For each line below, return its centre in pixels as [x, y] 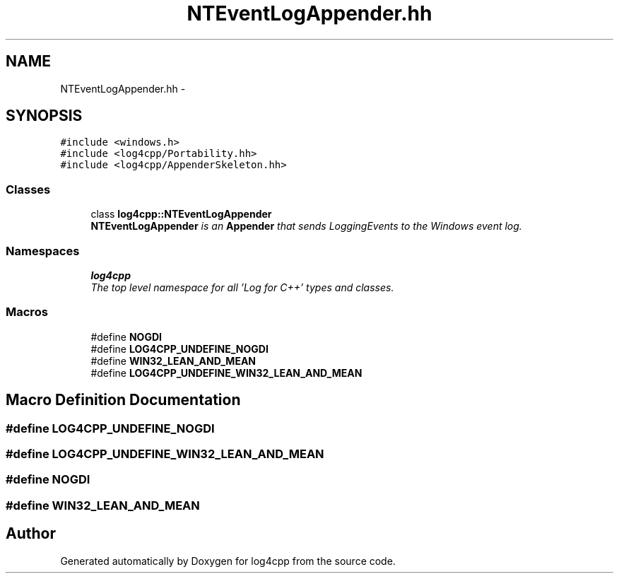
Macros [27, 312]
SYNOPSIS [44, 116]
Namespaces [43, 251]
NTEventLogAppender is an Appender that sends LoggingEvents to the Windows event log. [306, 226]
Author [31, 534]
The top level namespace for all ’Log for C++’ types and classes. [242, 287]
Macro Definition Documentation [123, 400]
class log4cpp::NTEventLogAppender [181, 214]
